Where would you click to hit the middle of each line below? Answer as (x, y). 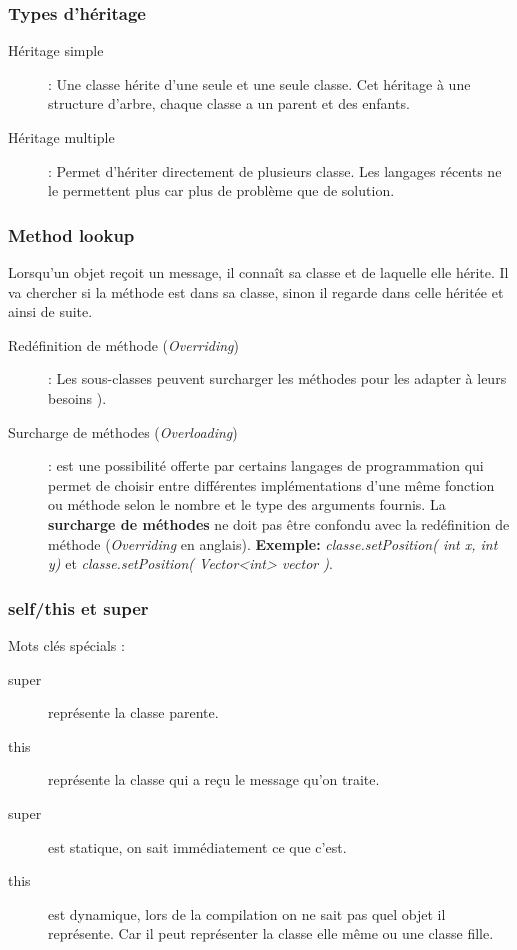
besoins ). (77, 397)
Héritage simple (56, 50)
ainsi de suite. (50, 311)
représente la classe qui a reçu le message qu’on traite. (214, 779)
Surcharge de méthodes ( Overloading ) (123, 431)
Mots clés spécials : (66, 644)
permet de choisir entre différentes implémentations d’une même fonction (271, 484)
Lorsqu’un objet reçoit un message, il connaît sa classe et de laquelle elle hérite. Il (258, 272)
